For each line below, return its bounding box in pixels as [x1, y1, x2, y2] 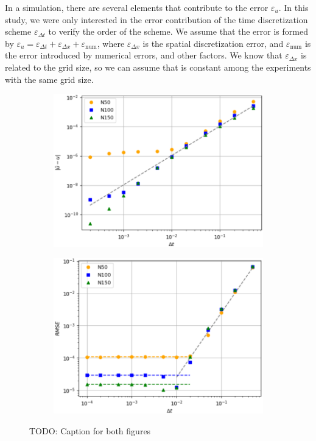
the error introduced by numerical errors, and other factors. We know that [5, 49, 283, 62]
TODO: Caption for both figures [29, 425, 151, 437]
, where [97, 37, 125, 49]
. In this [278, 1, 309, 13]
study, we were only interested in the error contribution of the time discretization [5, 13, 308, 26]
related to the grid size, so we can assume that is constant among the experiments [5, 60, 311, 73]
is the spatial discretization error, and [142, 37, 284, 49]
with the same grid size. [5, 72, 94, 85]
